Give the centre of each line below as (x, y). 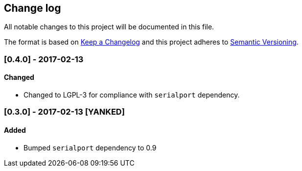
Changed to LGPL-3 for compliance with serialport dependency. (132, 95)
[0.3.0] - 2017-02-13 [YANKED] (64, 112)
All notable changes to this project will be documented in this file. (109, 27)
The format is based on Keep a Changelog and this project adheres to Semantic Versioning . (151, 42)
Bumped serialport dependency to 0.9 (90, 147)
